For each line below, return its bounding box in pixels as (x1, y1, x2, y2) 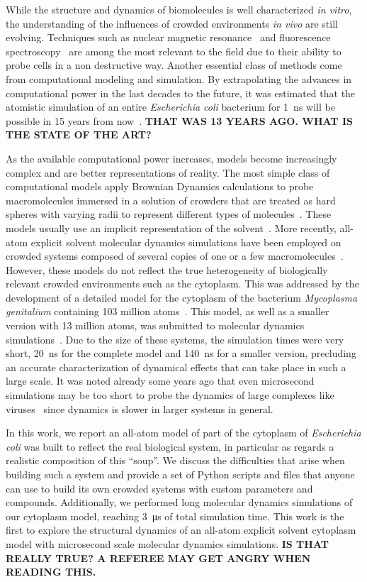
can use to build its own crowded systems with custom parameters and (6, 481, 313, 495)
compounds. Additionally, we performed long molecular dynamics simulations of (6, 495, 353, 510)
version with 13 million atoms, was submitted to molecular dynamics (6, 318, 305, 333)
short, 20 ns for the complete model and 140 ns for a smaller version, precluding (6, 346, 356, 361)
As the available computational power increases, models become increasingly (6, 150, 337, 165)
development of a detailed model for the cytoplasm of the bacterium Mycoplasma (6, 290, 358, 304)
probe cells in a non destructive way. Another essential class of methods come (6, 57, 342, 72)
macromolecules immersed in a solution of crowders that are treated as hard (6, 192, 336, 207)
